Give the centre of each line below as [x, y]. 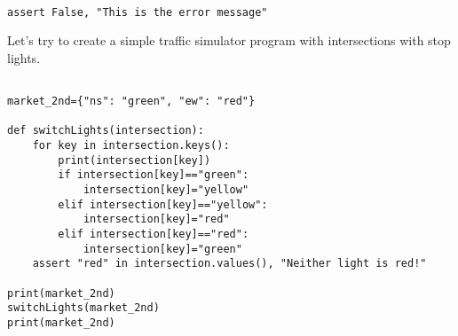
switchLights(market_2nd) [83, 308]
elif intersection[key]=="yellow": [163, 204]
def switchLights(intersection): [106, 131]
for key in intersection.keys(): [131, 146]
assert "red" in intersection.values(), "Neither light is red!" [229, 264]
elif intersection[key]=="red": [154, 234]
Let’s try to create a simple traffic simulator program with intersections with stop [229, 40]
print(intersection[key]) [134, 160]
